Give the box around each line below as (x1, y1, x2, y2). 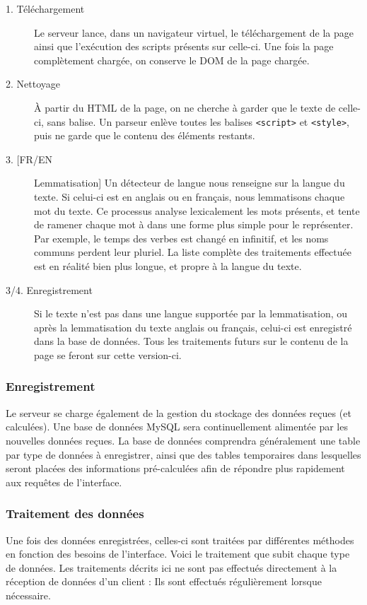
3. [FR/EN (6, 151, 52, 166)
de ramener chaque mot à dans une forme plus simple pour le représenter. (34, 217, 354, 232)
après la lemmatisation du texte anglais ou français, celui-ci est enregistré (34, 319, 352, 334)
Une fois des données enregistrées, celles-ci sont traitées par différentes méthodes (6, 532, 354, 547)
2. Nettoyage (6, 76, 60, 91)
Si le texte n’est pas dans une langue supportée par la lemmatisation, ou (34, 306, 348, 321)
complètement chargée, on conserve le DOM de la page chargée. (34, 52, 310, 67)
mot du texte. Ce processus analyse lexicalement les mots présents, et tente (34, 203, 360, 218)
